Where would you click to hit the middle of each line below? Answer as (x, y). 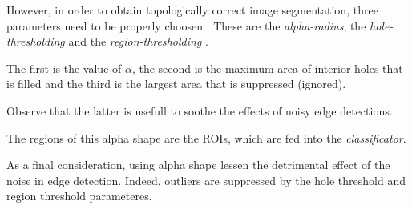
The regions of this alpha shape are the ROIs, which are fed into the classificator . (206, 137)
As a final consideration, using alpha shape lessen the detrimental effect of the (198, 165)
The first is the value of (64, 68)
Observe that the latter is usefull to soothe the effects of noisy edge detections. (200, 110)
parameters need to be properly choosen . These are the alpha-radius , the (186, 25)
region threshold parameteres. (79, 196)
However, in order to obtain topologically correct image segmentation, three (192, 10)
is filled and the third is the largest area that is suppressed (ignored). (176, 84)
